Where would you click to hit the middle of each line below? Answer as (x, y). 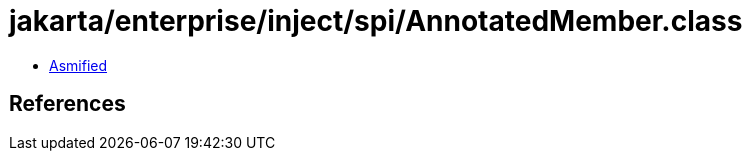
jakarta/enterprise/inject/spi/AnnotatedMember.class (376, 21)
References (67, 104)
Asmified (78, 65)
